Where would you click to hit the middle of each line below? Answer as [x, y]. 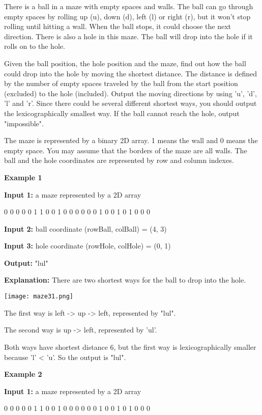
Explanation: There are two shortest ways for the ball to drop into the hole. [125, 280]
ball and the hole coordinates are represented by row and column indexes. [119, 160]
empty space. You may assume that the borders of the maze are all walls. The [126, 150]
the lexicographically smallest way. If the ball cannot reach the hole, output [122, 113]
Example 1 [23, 177]
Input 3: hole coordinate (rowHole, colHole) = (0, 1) [88, 246]
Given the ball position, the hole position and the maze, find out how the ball [125, 63]
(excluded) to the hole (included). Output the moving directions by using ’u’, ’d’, [130, 93]
